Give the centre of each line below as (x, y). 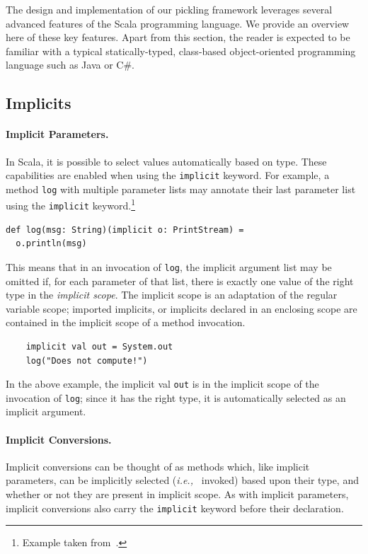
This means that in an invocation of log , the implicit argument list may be (169, 266)
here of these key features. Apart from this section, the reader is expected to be (178, 37)
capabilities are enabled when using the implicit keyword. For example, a (168, 175)
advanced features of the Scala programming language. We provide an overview (178, 23)
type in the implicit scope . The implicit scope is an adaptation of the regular (172, 295)
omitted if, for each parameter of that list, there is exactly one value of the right (180, 281)
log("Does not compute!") (87, 360)
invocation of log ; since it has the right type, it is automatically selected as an (176, 397)
